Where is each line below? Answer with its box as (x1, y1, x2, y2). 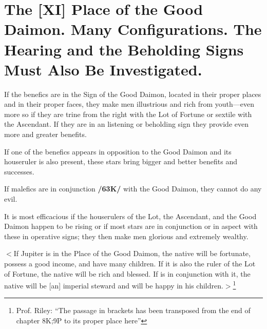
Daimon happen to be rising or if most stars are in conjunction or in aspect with (4, 221, 258, 231)
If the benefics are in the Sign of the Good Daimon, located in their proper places (4, 88, 261, 99)
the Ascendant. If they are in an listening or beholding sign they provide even (4, 119, 249, 129)
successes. (4, 166, 34, 177)
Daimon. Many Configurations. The (4, 18, 262, 40)
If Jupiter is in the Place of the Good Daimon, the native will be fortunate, (13, 248, 251, 259)
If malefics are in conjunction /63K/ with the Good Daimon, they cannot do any (4, 183, 262, 194)
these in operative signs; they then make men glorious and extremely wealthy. (4, 230, 249, 241)
